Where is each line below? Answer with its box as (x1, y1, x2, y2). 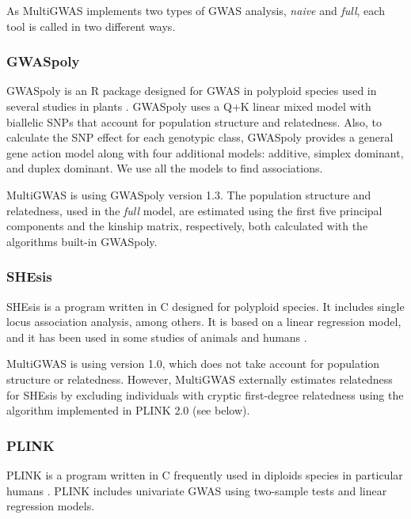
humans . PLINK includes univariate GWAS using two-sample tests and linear (6, 482, 387, 498)
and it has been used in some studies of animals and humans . (6, 328, 307, 345)
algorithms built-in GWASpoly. (6, 233, 158, 249)
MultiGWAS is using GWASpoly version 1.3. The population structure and (6, 186, 371, 203)
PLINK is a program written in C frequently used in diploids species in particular (6, 466, 403, 483)
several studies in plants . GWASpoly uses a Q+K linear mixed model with (6, 98, 371, 114)
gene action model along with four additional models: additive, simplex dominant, (6, 144, 404, 161)
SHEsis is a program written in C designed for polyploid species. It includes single (6, 297, 405, 314)
